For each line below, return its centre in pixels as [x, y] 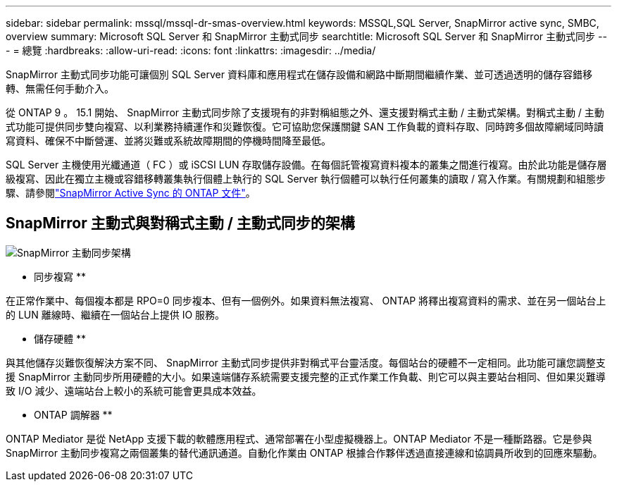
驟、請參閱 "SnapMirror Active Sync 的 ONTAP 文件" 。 [131, 193]
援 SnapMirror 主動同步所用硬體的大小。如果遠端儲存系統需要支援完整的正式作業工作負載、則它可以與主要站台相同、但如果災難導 [306, 376]
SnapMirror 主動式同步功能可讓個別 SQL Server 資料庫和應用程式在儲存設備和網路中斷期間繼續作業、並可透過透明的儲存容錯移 [299, 74]
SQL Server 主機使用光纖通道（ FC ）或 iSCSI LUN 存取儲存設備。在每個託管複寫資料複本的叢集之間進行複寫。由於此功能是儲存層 [306, 165]
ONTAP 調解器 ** [73, 414]
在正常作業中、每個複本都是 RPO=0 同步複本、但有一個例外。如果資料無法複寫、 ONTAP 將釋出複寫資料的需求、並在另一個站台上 [306, 300]
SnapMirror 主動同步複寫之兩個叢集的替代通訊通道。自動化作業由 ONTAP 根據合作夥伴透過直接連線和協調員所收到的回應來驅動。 [304, 452]
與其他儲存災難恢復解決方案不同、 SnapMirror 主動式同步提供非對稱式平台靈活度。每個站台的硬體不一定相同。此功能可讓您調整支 [306, 362]
